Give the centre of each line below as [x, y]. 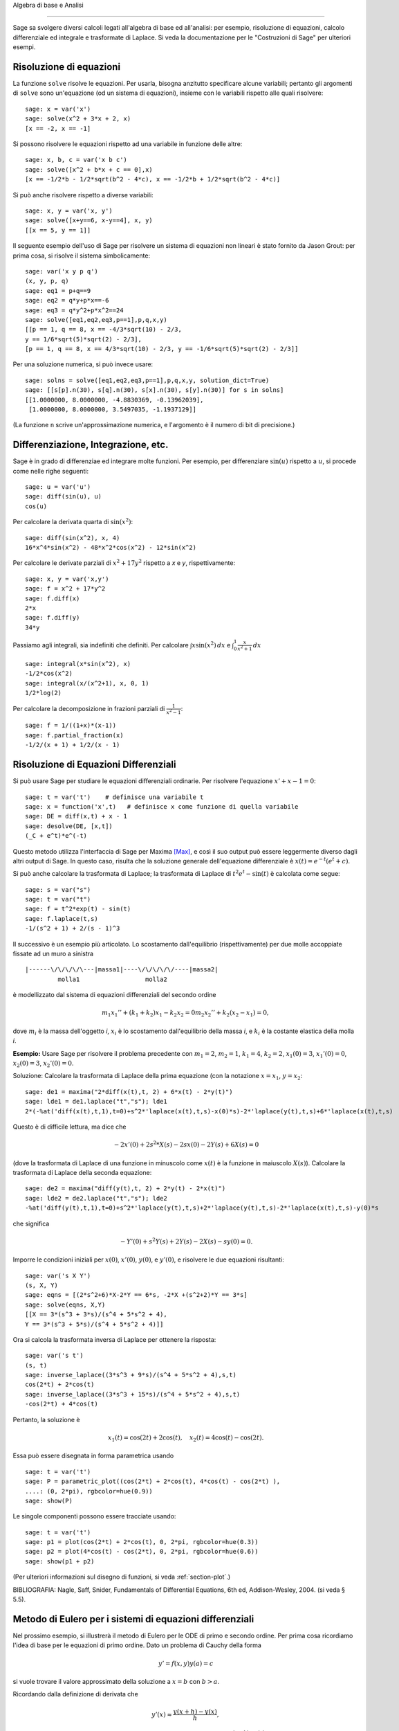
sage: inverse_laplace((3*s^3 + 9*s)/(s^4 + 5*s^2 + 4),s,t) [131, 1375]
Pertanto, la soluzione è [46, 1419]
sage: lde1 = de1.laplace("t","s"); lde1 [96, 1102]
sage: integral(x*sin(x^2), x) [78, 664]
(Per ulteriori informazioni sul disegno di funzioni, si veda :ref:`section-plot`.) [122, 1577]
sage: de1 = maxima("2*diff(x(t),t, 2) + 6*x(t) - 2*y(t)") [129, 1092]
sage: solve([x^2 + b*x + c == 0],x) [89, 169]
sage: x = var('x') [58, 109]
